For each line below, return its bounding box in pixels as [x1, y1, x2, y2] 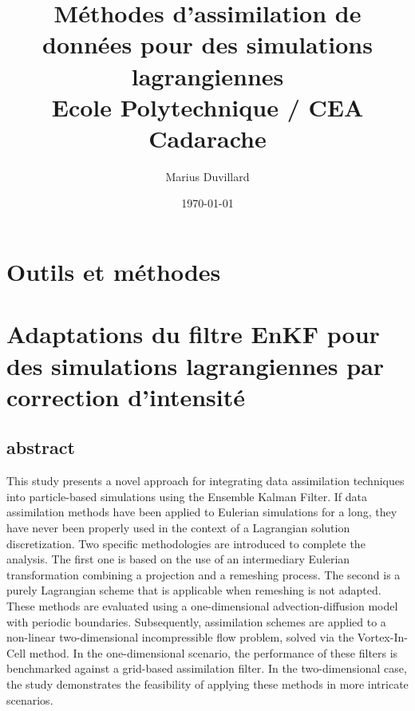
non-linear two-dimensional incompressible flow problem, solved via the [6, 629, 354, 646]
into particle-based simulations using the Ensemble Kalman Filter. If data [6, 488, 367, 504]
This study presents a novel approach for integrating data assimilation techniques [6, 472, 405, 489]
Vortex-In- [357, 629, 408, 646]
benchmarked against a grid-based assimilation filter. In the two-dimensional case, [6, 660, 407, 677]
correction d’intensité [6, 380, 246, 413]
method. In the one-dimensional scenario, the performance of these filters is [29, 644, 398, 661]
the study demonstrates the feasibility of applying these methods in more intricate [6, 675, 409, 692]
